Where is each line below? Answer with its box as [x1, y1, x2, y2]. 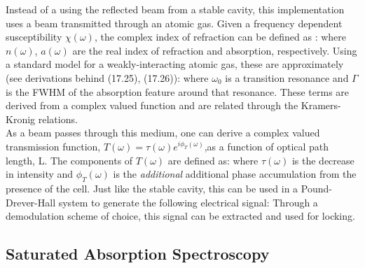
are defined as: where [167, 153, 259, 167]
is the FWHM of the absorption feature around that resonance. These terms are [6, 84, 350, 99]
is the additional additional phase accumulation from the [113, 167, 357, 181]
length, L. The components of [6, 153, 133, 167]
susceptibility [6, 29, 62, 44]
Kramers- [301, 98, 341, 113]
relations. [38, 111, 78, 126]
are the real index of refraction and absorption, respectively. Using [72, 43, 357, 57]
